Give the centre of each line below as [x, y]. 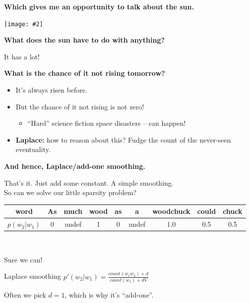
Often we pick [25, 295]
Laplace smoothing [32, 276]
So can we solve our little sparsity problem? [70, 192]
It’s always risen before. [51, 90]
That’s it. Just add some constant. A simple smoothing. [89, 182]
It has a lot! [22, 56]
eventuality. [33, 149]
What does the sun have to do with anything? [85, 40]
